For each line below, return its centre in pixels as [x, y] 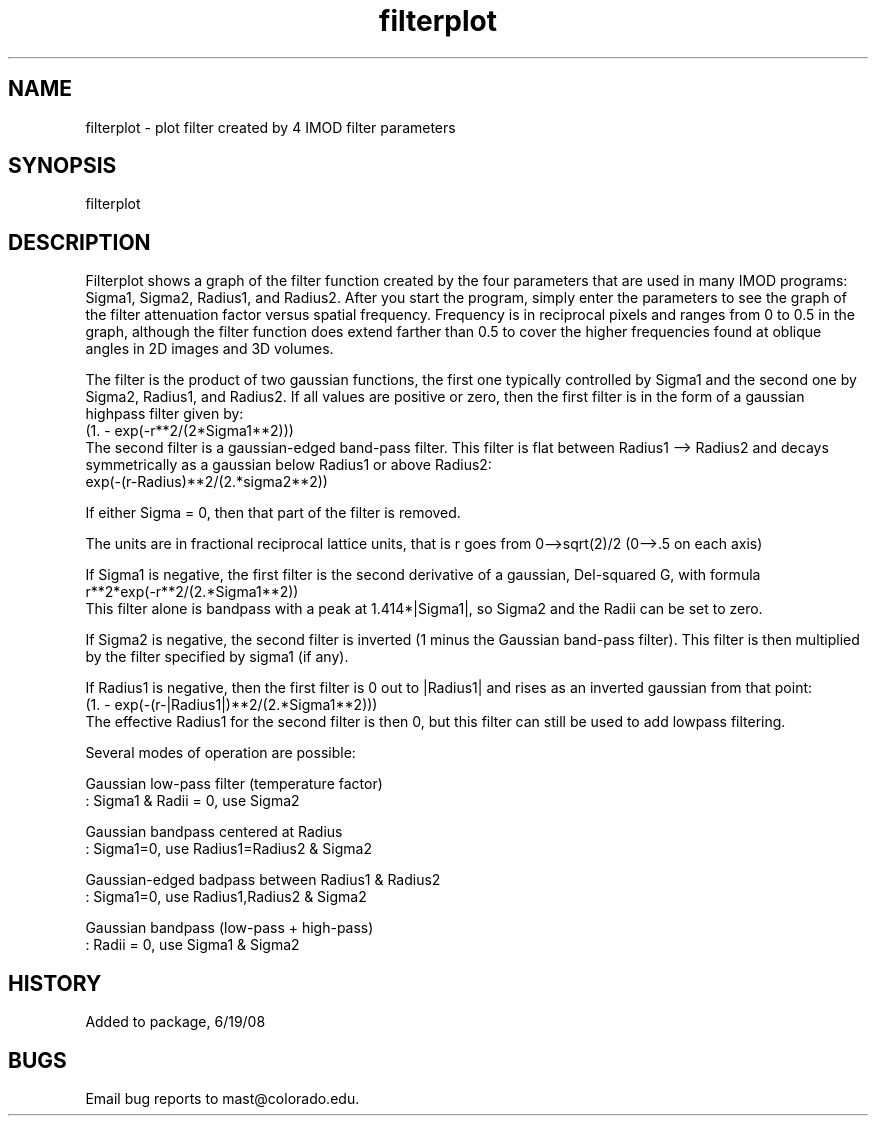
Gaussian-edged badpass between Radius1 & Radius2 [263, 880]
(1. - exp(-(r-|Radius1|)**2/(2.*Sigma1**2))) [231, 705]
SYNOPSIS [62, 166]
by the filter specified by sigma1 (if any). [217, 657]
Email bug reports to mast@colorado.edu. [222, 1098]
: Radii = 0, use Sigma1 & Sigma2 [192, 945]
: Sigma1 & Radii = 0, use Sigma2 [192, 801]
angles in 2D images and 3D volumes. [209, 349]
